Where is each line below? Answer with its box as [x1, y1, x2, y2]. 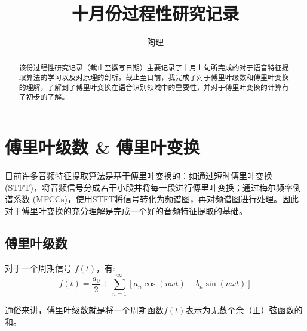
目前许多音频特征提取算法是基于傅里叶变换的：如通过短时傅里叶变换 [5, 169, 272, 182]
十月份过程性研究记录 [71, 1, 239, 26]
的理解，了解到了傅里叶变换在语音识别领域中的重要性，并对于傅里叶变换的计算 [19, 82, 282, 92]
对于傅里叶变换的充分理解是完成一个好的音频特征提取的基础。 [5, 204, 247, 216]
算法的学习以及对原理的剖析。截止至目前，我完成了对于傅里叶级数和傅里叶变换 [26, 72, 289, 82]
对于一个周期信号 [5, 261, 72, 274]
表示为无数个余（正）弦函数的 [185, 304, 303, 316]
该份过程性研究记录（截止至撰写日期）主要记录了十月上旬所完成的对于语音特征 [19, 62, 282, 72]
